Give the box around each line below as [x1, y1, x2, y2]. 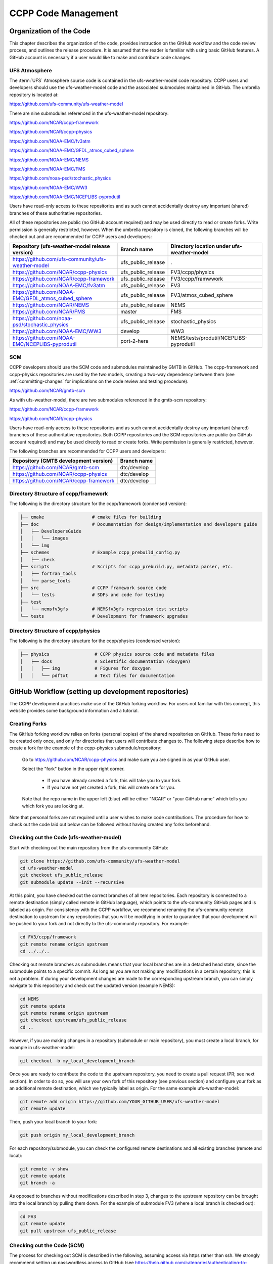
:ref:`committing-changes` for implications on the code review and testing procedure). [9, 378, 189, 384]
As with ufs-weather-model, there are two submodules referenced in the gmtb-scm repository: [9, 397, 207, 403]
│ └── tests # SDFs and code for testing [20, 592, 164, 598]
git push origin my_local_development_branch [20, 1133, 135, 1138]
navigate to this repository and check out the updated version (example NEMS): [9, 982, 175, 988]
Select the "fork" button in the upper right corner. [22, 766, 125, 772]
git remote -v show [20, 1166, 68, 1171]
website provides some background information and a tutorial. [9, 708, 139, 714]
